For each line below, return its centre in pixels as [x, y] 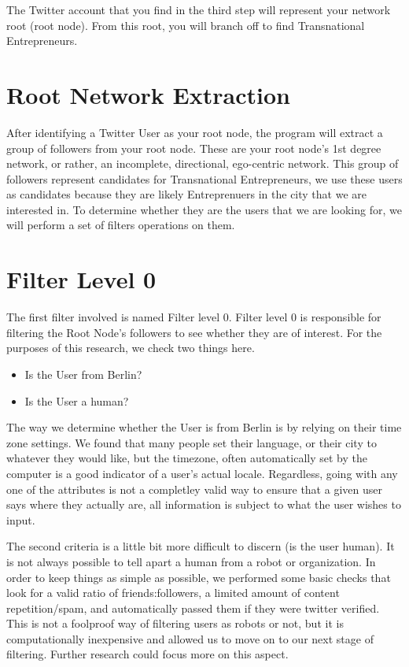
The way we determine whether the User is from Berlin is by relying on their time [204, 427]
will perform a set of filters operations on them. [121, 225]
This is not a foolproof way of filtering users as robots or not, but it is [175, 623]
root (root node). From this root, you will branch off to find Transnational [186, 25]
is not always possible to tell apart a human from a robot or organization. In [191, 561]
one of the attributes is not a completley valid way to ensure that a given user [194, 489]
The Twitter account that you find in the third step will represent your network [199, 9]
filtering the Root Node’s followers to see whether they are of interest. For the [194, 332]
